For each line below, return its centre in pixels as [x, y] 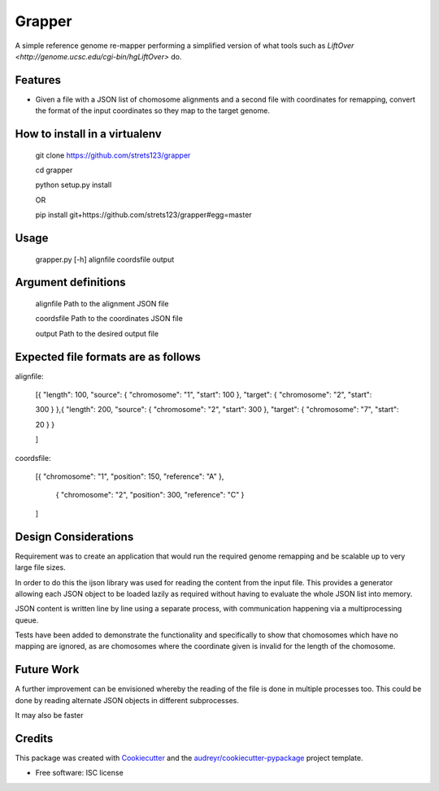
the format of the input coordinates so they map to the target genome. [152, 111]
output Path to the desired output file [97, 333]
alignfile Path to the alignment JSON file [102, 304]
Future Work [47, 669]
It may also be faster [49, 715]
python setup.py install [74, 185]
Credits [34, 739]
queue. [27, 620]
